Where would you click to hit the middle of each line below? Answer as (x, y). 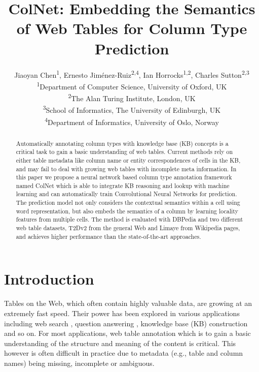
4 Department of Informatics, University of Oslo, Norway (132, 121)
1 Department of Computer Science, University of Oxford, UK (132, 85)
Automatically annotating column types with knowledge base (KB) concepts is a (122, 143)
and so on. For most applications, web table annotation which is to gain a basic (127, 333)
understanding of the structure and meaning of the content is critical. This (120, 343)
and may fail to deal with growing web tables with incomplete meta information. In (126, 168)
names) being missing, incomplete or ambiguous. (79, 363)
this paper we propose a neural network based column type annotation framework (124, 177)
